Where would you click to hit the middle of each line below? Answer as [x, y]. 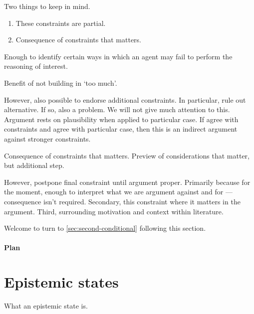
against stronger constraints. [47, 138]
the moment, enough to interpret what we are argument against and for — [118, 192]
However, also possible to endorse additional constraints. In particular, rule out [125, 99]
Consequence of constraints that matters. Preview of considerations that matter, [127, 155]
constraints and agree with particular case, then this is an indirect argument [121, 129]
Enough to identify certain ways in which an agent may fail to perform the [118, 56]
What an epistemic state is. [46, 306]
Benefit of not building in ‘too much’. [61, 82]
